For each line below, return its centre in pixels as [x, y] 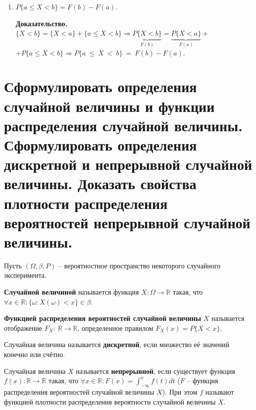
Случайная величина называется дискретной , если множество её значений [117, 344]
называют [220, 391]
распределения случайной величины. [123, 125]
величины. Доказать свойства [100, 183]
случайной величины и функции [109, 106]
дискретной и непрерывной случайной [128, 164]
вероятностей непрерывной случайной [127, 222]
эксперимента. [25, 275]
